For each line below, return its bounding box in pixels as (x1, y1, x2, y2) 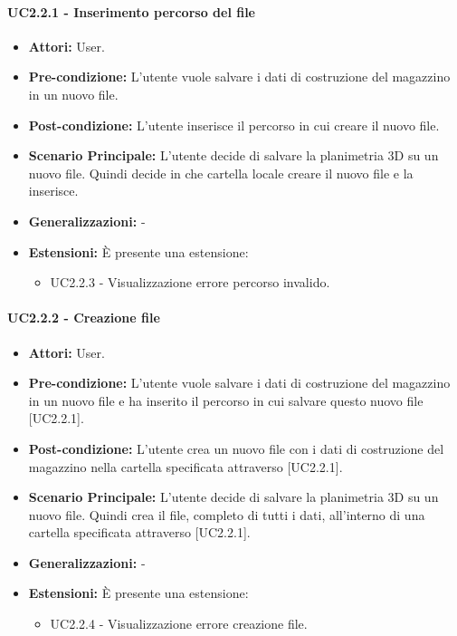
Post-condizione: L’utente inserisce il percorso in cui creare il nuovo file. (28, 115, 440, 134)
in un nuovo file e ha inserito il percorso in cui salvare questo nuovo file (28, 390, 424, 410)
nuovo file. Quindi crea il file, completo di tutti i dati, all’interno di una (28, 505, 425, 524)
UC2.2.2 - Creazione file (7, 308, 160, 327)
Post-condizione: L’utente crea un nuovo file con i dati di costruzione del (28, 438, 444, 458)
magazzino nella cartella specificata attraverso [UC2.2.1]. (28, 457, 343, 476)
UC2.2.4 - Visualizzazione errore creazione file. (50, 614, 308, 633)
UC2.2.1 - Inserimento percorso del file (7, 2, 255, 21)
